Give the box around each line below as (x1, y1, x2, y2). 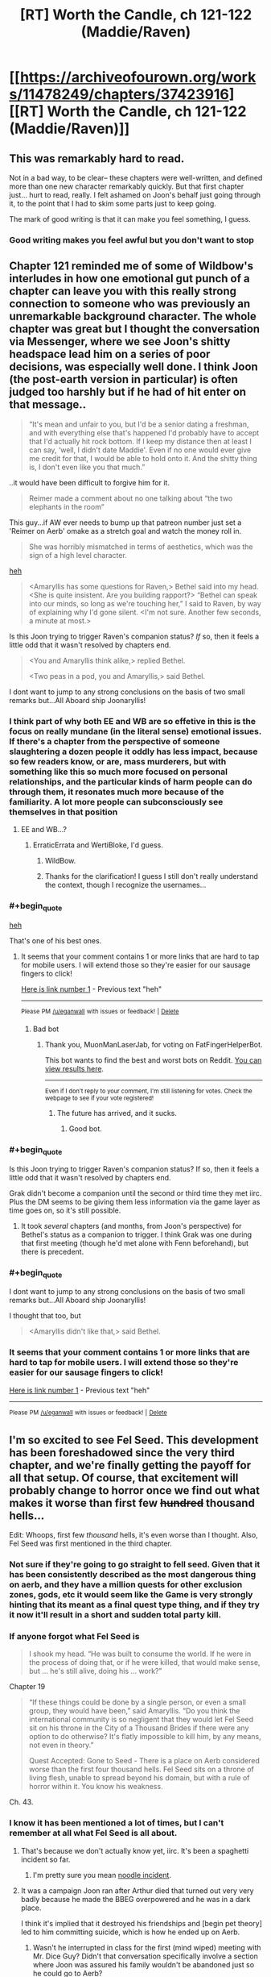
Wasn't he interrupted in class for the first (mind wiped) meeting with (32, 1942, 261, 1952)
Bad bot (32, 1024, 60, 1034)
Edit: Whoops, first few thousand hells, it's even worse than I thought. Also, (9, 1530, 258, 1540)
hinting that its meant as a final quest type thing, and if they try (9, 1599, 261, 1610)
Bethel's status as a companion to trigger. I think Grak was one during (20, 1230, 253, 1239)
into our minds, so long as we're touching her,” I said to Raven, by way (28, 598, 262, 608)
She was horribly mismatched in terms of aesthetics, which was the (28, 542, 253, 551)
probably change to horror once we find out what (9, 1484, 261, 1497)
